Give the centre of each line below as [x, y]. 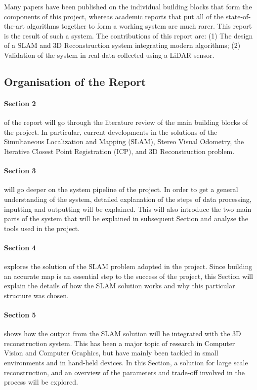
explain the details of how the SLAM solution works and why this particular [120, 286]
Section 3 [20, 171]
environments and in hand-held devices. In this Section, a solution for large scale [126, 363]
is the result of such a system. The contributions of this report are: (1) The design [128, 35]
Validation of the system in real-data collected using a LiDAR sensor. [109, 55]
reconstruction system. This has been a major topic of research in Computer [120, 343]
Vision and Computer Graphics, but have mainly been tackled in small [111, 353]
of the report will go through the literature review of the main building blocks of [126, 122]
